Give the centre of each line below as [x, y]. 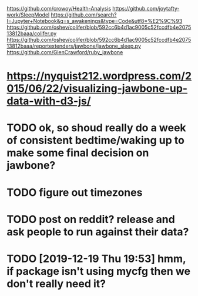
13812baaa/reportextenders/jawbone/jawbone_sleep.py [74, 46]
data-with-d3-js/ [49, 101]
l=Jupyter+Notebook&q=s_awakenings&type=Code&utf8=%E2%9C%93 [95, 21]
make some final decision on [78, 153]
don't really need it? [56, 283]
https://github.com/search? [84, 15]
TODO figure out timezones [75, 192]
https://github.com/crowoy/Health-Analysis [59, 9]
